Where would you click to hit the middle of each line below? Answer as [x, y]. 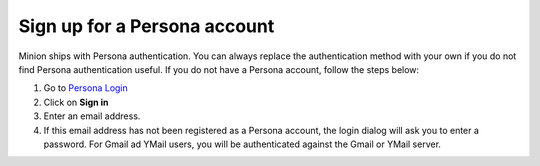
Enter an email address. [92, 116]
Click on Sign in [76, 102]
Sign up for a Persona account [146, 26]
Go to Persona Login [86, 88]
